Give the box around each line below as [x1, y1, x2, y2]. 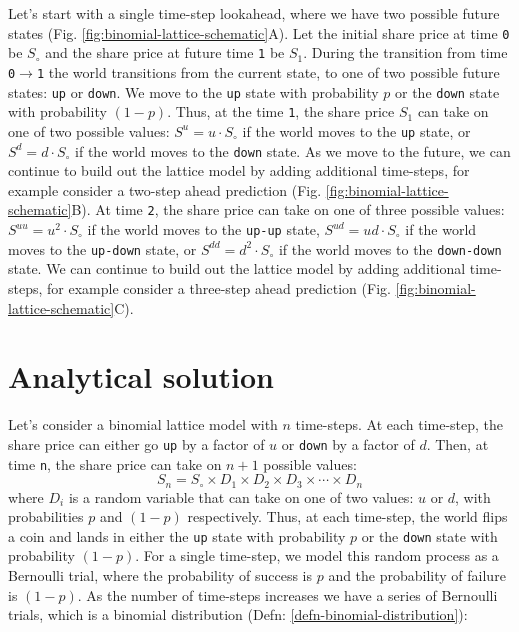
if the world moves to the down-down [278, 238, 502, 259]
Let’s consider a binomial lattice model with [8, 414, 278, 435]
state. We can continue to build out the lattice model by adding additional [8, 258, 466, 279]
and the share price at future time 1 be [45, 42, 285, 63]
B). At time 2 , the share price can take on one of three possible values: [71, 199, 505, 220]
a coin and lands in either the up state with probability [8, 525, 346, 546]
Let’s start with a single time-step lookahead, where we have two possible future [8, 3, 500, 23]
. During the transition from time [303, 42, 508, 63]
